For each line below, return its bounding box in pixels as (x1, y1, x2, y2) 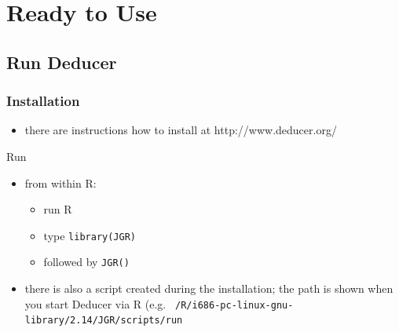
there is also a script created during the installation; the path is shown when (24, 280, 394, 297)
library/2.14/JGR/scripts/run (24, 315, 183, 327)
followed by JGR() (43, 254, 130, 270)
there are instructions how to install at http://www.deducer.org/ (24, 122, 337, 138)
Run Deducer (6, 49, 117, 74)
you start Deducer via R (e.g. (24, 295, 167, 312)
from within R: (24, 174, 97, 191)
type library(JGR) (43, 227, 136, 243)
